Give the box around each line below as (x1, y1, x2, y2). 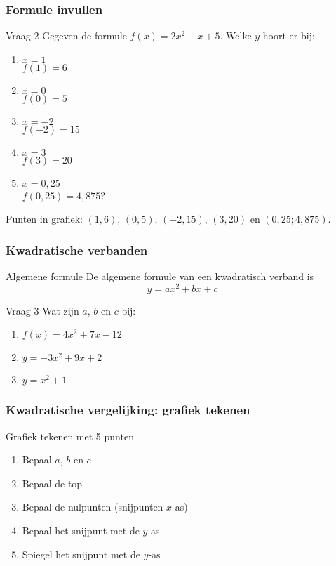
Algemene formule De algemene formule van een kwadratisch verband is (6, 269, 314, 284)
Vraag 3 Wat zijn (6, 303, 79, 317)
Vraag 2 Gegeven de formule (6, 28, 127, 43)
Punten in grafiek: (6, 211, 83, 226)
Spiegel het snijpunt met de (22, 546, 140, 561)
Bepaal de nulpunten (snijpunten (22, 499, 163, 514)
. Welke (220, 28, 252, 43)
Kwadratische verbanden (6, 241, 148, 258)
